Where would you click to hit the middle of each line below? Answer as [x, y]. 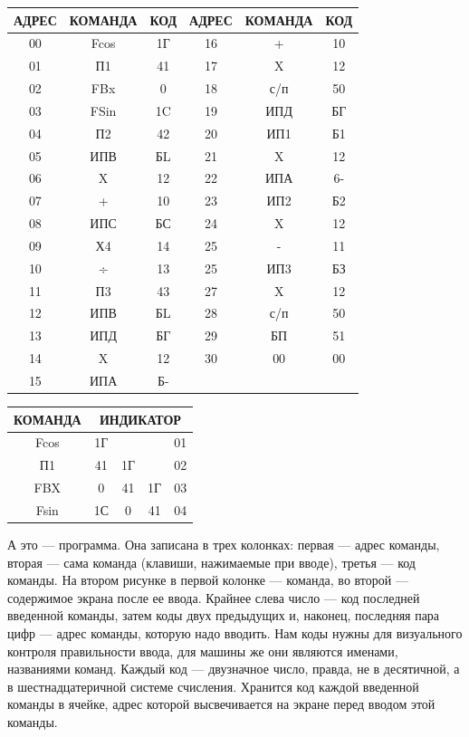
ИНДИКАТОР [140, 419]
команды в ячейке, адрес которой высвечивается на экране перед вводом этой [221, 704]
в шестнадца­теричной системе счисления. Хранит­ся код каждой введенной [213, 686]
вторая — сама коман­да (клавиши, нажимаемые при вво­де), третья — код [211, 562]
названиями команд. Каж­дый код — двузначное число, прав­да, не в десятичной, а [234, 669]
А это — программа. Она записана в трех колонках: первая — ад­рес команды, [224, 545]
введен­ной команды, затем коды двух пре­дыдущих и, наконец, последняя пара [224, 615]
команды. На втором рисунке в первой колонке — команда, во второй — [208, 580]
